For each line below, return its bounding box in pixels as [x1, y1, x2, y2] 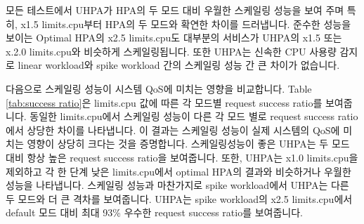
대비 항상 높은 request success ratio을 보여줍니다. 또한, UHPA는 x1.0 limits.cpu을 [6, 150, 358, 164]
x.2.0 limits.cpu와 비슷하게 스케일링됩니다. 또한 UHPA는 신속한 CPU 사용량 [6, 44, 337, 58]
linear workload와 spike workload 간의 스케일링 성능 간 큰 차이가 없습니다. [18, 58, 340, 72]
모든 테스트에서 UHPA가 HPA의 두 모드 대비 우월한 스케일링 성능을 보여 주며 [6, 3, 344, 17]
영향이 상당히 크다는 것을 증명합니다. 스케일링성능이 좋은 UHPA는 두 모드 [27, 136, 350, 151]
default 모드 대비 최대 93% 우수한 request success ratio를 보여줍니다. [6, 205, 303, 220]
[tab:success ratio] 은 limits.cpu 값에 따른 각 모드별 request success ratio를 [6, 95, 323, 110]
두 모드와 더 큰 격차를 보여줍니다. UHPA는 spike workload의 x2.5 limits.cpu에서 [6, 191, 353, 206]
